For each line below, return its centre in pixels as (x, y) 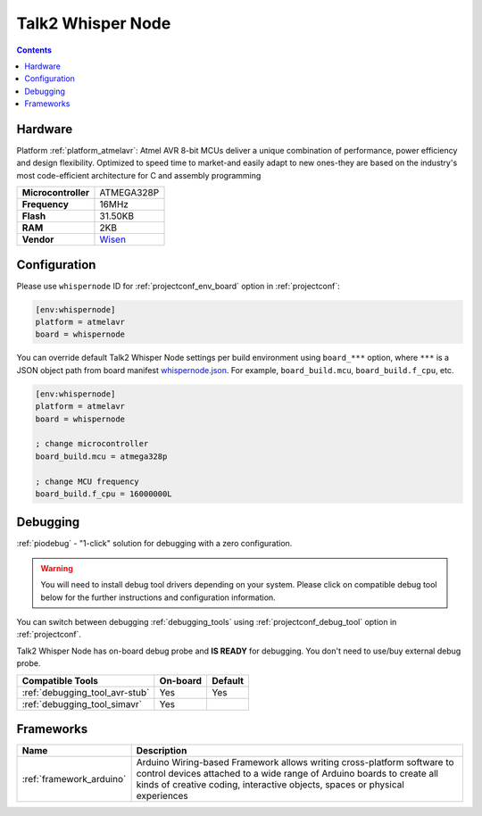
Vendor (38, 239)
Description (162, 751)
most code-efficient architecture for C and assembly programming (139, 175)
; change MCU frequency (87, 481)
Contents (34, 50)
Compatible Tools (60, 680)
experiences (162, 796)
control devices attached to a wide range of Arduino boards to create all (287, 774)
